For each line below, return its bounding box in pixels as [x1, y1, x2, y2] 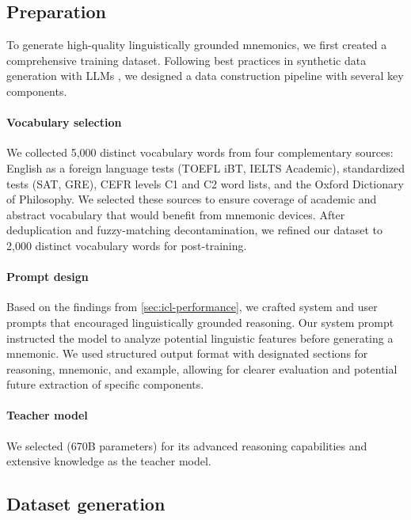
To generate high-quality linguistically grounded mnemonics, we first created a [6, 36, 387, 53]
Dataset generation [6, 492, 166, 516]
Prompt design [6, 268, 89, 285]
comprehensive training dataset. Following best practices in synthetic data [6, 51, 367, 68]
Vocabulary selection [6, 114, 122, 131]
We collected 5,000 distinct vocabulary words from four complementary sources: [6, 144, 394, 161]
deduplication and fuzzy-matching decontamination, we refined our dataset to [6, 222, 383, 238]
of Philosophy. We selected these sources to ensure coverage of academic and [6, 191, 377, 207]
